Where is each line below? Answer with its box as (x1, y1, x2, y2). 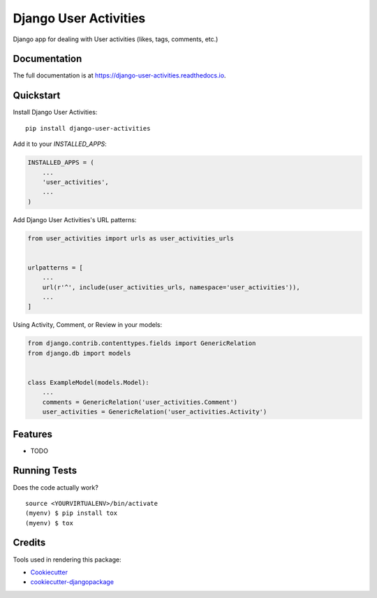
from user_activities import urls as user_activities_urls (27, 234, 234, 242)
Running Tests (13, 465, 77, 476)
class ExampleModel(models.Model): (27, 378, 149, 386)
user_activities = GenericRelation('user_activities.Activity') (42, 408, 267, 416)
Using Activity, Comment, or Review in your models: (13, 321, 163, 329)
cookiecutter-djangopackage (30, 578, 114, 586)
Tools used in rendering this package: (13, 555, 121, 564)
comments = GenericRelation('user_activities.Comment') (42, 398, 238, 406)
